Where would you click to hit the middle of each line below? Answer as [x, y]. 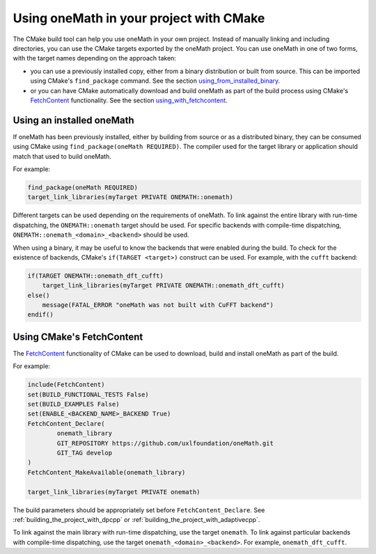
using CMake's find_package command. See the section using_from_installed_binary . [155, 81]
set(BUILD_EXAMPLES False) [73, 404]
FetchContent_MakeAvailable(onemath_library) [107, 472]
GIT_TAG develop [85, 453]
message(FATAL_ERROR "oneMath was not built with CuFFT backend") [158, 305]
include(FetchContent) [66, 385]
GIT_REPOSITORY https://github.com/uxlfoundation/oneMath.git [165, 443]
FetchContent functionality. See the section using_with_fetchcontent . [129, 100]
